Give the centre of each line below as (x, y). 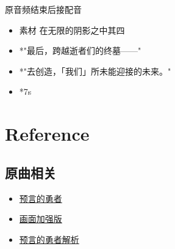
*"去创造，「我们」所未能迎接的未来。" (95, 71)
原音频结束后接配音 (43, 9)
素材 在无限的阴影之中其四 (72, 30)
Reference (47, 134)
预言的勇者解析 (49, 239)
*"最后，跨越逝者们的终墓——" (80, 50)
